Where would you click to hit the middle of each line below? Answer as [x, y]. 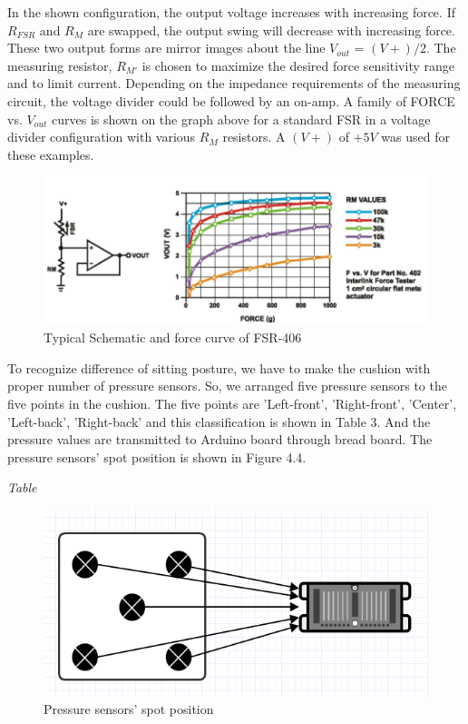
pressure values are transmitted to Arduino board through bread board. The [220, 439]
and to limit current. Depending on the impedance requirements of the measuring [234, 83]
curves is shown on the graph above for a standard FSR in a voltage [241, 119]
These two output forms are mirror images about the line [166, 48]
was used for [415, 137]
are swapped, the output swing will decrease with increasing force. [271, 30]
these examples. [51, 154]
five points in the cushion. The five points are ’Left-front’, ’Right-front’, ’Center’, [232, 404]
